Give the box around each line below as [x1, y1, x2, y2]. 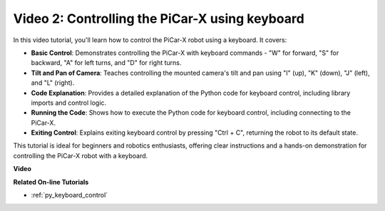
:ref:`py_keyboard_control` [31, 191, 108, 200]
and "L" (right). [31, 78, 75, 87]
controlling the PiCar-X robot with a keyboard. [13, 151, 148, 160]
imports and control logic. [31, 98, 107, 107]
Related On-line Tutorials [13, 177, 89, 186]
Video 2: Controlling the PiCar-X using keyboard [13, 11, 304, 26]
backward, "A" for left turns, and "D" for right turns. [31, 58, 182, 67]
